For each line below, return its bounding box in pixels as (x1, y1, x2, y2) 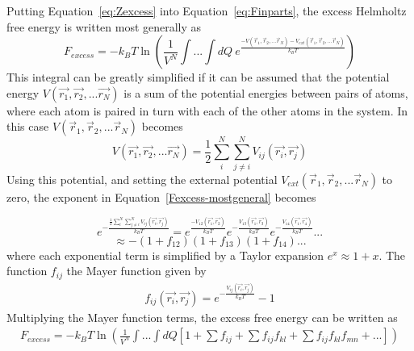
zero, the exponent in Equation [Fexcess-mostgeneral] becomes (6, 188, 316, 205)
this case (6, 118, 49, 135)
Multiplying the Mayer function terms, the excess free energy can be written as (6, 308, 398, 325)
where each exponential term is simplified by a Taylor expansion (6, 246, 324, 263)
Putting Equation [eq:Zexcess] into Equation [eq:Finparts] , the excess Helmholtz (6, 2, 407, 19)
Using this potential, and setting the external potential (6, 170, 278, 187)
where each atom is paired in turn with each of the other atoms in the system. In (6, 102, 408, 119)
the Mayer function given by (66, 262, 207, 279)
